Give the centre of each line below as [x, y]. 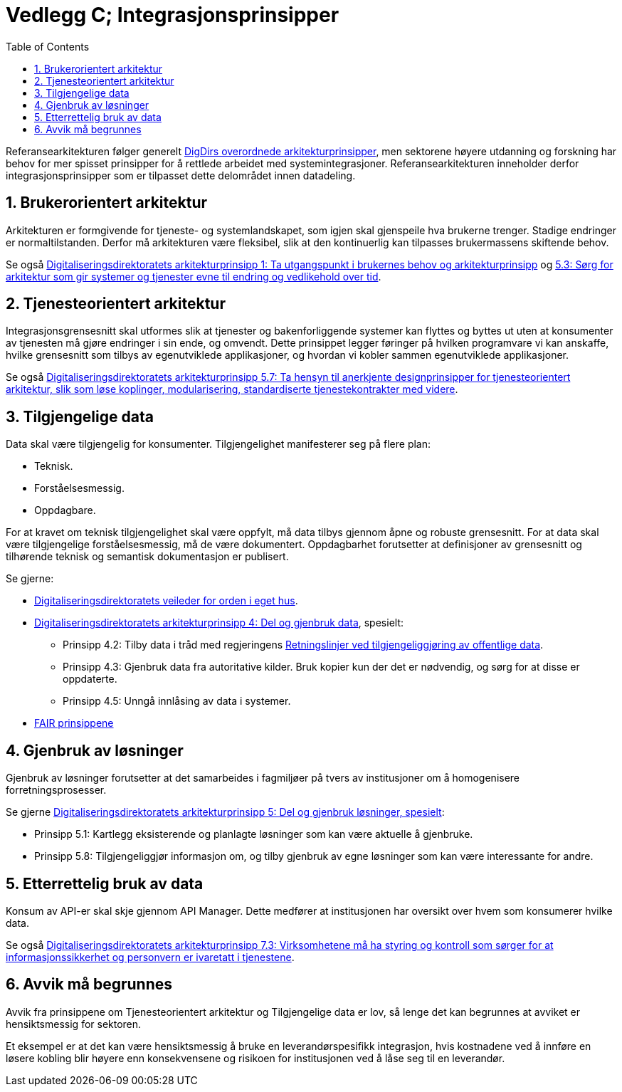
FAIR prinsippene [74, 723]
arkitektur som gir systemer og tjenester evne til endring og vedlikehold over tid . [194, 276]
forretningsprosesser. [56, 790]
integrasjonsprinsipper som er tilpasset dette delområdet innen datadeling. [181, 175]
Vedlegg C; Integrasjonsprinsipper [173, 15]
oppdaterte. [90, 679]
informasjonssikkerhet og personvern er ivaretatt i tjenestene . [150, 957]
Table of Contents [48, 46]
